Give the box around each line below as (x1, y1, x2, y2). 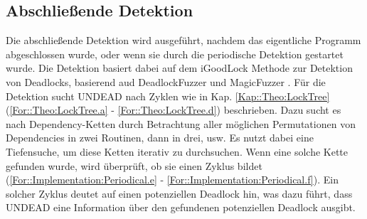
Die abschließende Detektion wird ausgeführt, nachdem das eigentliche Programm (6, 33, 361, 48)
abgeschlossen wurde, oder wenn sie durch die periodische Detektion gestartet (6, 46, 344, 61)
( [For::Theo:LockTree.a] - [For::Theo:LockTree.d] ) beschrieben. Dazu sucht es (6, 102, 341, 117)
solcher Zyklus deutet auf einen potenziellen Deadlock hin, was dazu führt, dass (6, 186, 353, 201)
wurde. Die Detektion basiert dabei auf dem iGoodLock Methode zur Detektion (6, 60, 353, 75)
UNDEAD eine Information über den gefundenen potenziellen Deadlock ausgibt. (6, 200, 356, 215)
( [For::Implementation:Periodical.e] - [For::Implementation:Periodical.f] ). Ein (6, 172, 339, 187)
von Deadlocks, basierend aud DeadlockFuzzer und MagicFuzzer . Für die (6, 74, 326, 89)
